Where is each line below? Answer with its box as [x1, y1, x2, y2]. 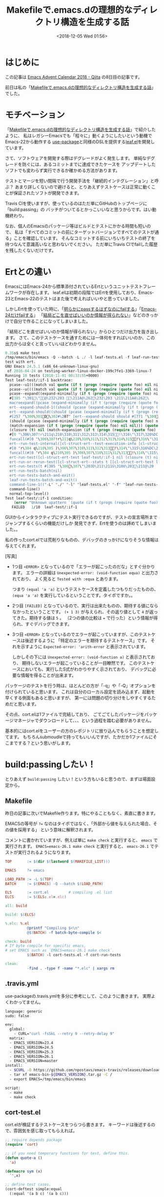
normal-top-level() [9, 491, 49, 496]
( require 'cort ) [5, 1142, 38, 1147]
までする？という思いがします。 [9, 740, 73, 746]
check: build [5, 939, 32, 944]
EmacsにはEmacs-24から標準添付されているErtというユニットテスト [5, 283, 143, 289]
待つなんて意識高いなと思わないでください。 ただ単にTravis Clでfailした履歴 [5, 241, 158, 247]
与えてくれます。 [5, 543, 39, 549]
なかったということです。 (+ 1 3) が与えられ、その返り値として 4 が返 [12, 609, 154, 615]
